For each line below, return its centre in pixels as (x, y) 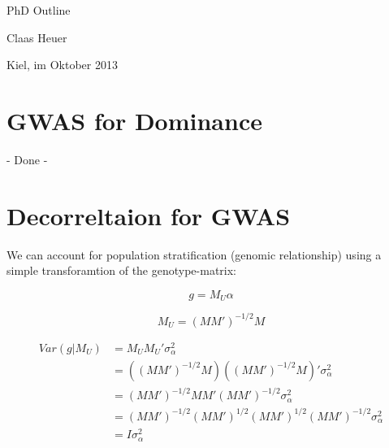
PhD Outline (39, 10)
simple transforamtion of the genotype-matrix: (122, 270)
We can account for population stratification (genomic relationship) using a (194, 254)
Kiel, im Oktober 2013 (62, 65)
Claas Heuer (37, 37)
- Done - (27, 159)
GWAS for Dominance (134, 120)
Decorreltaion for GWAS (149, 215)
